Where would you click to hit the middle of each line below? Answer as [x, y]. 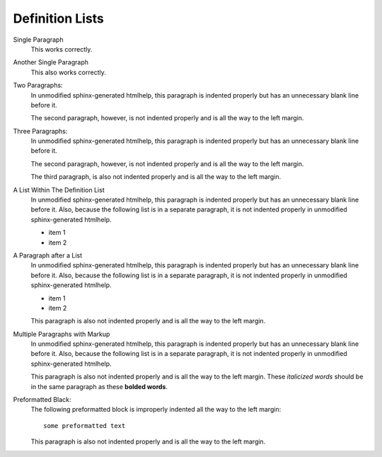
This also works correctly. [68, 72]
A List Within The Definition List [59, 190]
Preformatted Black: [42, 400]
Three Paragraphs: [40, 131]
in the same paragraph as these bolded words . [99, 386]
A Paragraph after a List [48, 255]
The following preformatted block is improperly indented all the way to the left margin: [156, 410]
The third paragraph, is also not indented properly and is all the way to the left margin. [156, 177]
